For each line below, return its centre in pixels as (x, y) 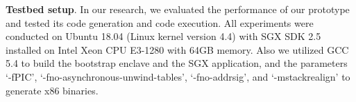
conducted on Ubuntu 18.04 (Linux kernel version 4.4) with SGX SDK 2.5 (163, 36)
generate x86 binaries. (52, 90)
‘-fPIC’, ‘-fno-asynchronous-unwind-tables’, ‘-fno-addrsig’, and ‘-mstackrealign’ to (178, 76)
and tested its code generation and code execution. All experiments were (160, 22)
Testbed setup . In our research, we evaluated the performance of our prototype (178, 9)
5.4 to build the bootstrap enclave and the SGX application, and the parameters (177, 63)
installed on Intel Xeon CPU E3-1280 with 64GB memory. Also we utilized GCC (177, 49)
